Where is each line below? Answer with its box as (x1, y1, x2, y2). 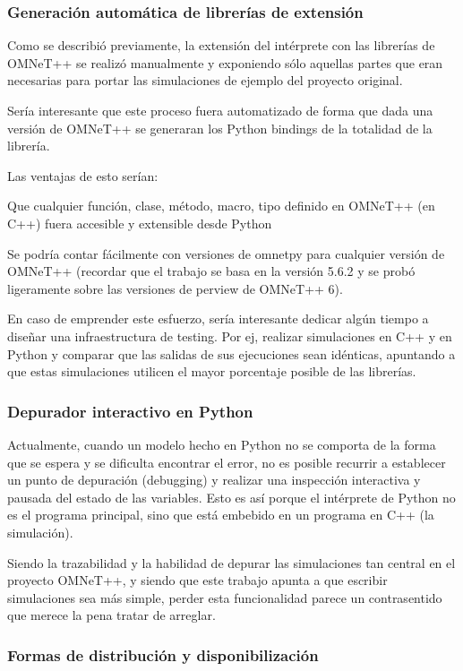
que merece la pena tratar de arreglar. (7, 606, 216, 624)
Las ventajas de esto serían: (7, 166, 159, 185)
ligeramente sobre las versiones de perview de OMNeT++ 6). (7, 279, 343, 297)
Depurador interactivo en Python (7, 400, 253, 422)
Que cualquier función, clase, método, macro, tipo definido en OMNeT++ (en (7, 196, 435, 215)
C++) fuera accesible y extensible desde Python (7, 213, 272, 232)
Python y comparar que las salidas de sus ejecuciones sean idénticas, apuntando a (7, 344, 456, 363)
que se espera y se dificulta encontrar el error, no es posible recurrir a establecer (7, 452, 446, 471)
